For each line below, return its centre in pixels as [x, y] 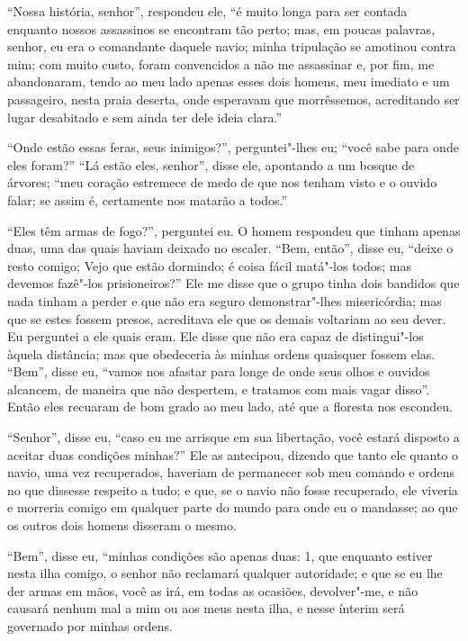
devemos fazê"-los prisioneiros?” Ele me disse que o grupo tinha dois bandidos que [234, 283]
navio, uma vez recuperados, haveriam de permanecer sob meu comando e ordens [231, 472]
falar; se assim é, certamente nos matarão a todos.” [148, 199]
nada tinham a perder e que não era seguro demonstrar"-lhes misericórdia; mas [225, 300]
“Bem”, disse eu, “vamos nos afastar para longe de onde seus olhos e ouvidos [219, 371]
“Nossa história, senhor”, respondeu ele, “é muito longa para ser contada [207, 11]
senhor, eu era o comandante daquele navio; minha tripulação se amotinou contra [232, 46]
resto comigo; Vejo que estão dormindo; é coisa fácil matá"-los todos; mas [210, 265]
